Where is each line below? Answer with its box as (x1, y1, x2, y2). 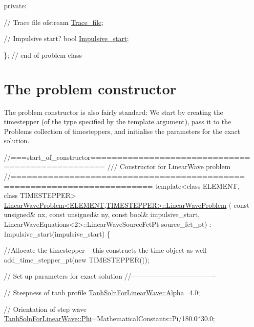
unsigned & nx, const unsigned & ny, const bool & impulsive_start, (4, 209, 200, 219)
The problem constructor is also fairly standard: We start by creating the (4, 107, 223, 117)
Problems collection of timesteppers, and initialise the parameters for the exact (4, 126, 240, 136)
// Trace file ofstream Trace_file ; (4, 17, 104, 27)
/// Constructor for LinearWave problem (107, 161, 231, 172)
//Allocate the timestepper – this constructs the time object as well (4, 245, 207, 255)
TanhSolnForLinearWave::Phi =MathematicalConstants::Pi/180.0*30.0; (4, 313, 215, 324)
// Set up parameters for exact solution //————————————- (4, 271, 216, 281)
